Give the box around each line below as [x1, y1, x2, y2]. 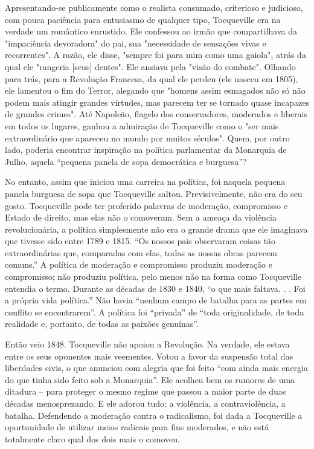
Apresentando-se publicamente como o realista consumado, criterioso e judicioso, [5, 1, 303, 13]
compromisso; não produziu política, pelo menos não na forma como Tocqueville [5, 270, 302, 283]
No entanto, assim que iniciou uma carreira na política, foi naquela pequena [5, 175, 286, 188]
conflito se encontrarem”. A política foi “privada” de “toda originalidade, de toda [5, 305, 304, 318]
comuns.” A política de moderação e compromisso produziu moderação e [5, 258, 272, 271]
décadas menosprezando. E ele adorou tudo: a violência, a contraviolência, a [5, 397, 286, 409]
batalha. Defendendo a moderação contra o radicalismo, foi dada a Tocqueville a [5, 409, 303, 421]
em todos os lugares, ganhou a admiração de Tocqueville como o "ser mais [5, 119, 279, 132]
